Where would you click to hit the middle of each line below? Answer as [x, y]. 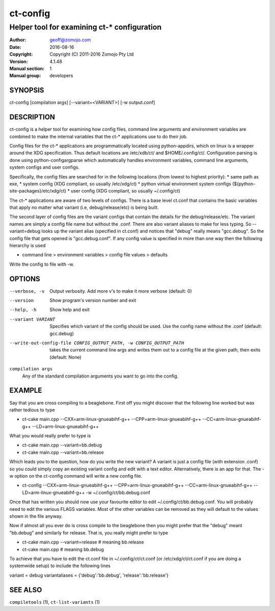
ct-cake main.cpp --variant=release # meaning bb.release [83, 542]
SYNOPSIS [27, 90]
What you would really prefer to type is [50, 436]
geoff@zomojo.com [70, 40]
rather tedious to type [32, 410]
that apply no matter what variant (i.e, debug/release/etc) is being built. [84, 207]
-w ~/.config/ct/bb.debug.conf [118, 492]
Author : [18, 40]
